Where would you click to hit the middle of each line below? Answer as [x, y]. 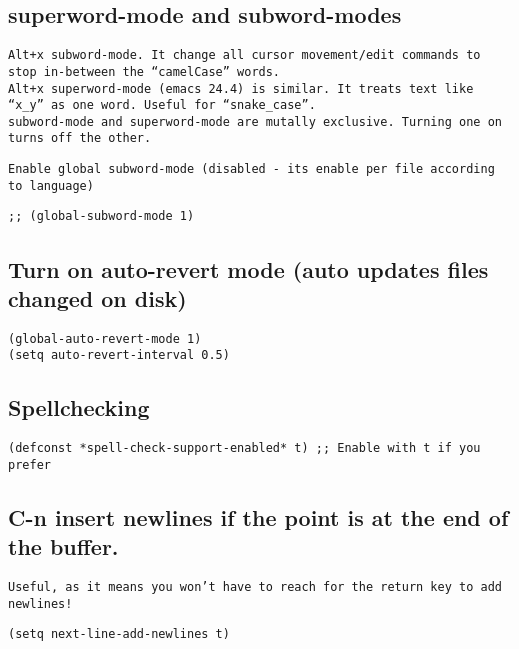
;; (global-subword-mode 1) [101, 216]
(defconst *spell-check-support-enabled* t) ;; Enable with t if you [244, 448]
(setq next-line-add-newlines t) [119, 634]
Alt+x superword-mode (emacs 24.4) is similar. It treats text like [241, 88]
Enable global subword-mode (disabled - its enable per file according [251, 169]
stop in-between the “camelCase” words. [144, 71]
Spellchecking [79, 407]
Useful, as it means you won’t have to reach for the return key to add [255, 587]
